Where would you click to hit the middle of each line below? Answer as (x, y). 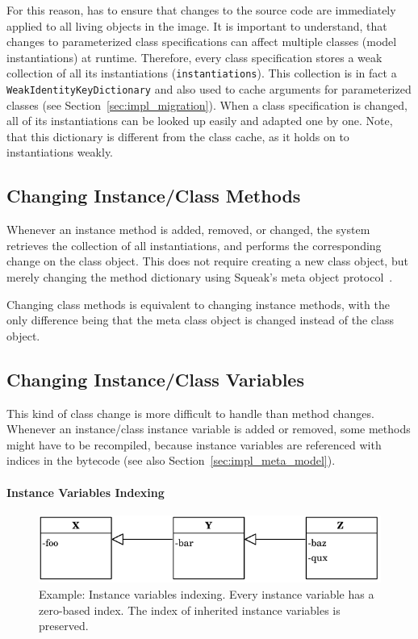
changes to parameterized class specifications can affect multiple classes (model (202, 42)
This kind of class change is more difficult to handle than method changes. (190, 413)
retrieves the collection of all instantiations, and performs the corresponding (194, 245)
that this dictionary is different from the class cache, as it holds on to (178, 136)
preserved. (64, 626)
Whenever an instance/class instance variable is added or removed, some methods (209, 429)
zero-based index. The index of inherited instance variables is (190, 610)
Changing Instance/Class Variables (155, 379)
